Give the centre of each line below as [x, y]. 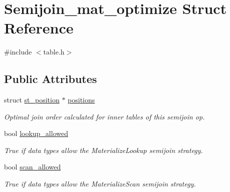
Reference [39, 28]
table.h [54, 52]
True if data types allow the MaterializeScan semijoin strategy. [100, 184]
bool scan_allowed [33, 167]
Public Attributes [51, 79]
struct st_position [32, 100]
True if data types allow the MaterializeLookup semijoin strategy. [103, 150]
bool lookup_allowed [36, 133]
